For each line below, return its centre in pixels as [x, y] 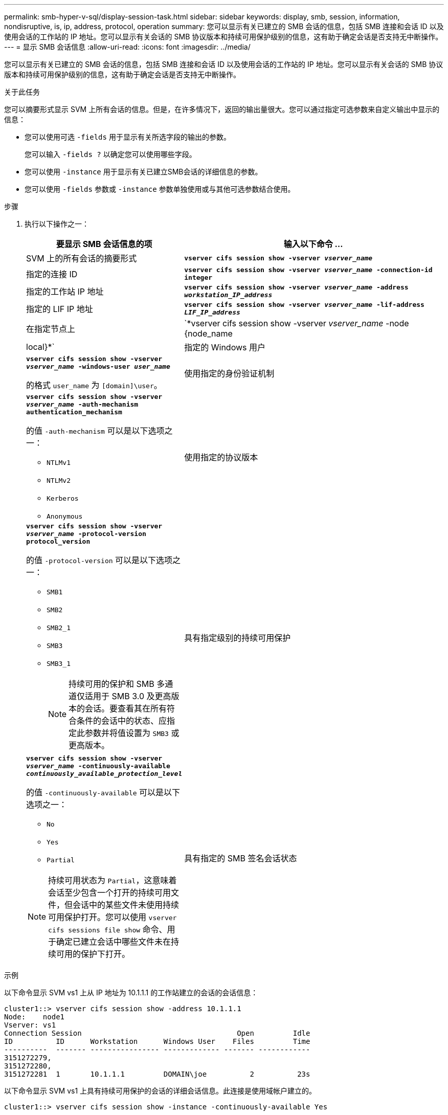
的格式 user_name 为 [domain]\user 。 [94, 385]
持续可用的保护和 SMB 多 [117, 684]
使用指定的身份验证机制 [229, 373]
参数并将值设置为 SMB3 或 [132, 733]
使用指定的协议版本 [221, 457]
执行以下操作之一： [57, 224]
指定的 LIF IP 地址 [60, 309]
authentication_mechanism [74, 412]
